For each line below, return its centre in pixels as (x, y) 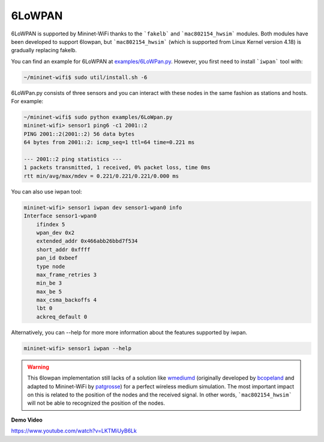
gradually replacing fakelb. (44, 50)
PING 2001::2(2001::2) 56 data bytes (79, 134)
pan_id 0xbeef (57, 258)
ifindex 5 (51, 224)
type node (51, 266)
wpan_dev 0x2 (55, 232)
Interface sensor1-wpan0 (60, 216)
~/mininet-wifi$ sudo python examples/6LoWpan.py (98, 117)
